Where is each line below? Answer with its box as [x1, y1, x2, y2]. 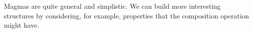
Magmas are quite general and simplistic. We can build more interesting [4, 1, 221, 11]
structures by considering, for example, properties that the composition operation [4, 10, 249, 20]
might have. [4, 20, 39, 30]
